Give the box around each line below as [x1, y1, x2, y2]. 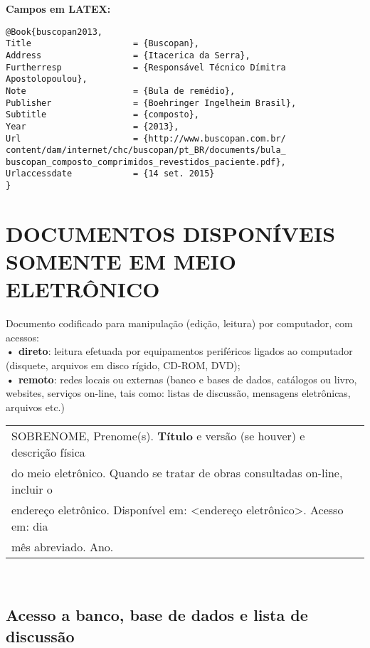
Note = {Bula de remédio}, [6, 85, 236, 96]
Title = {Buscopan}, [6, 38, 200, 49]
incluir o [11, 481, 53, 498]
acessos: [6, 329, 39, 344]
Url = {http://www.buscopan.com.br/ [6, 133, 286, 144]
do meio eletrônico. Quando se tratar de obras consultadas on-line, [11, 464, 343, 482]
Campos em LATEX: [6, 1, 111, 16]
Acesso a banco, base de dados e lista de [6, 604, 308, 626]
